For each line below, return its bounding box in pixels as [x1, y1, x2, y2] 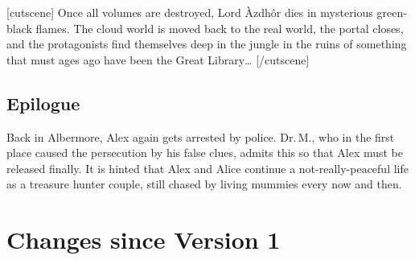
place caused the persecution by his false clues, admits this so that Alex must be [6, 144, 404, 161]
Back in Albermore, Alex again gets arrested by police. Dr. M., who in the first [6, 128, 395, 145]
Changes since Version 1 [6, 223, 281, 256]
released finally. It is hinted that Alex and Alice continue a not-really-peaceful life [6, 159, 409, 176]
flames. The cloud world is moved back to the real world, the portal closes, [35, 19, 404, 36]
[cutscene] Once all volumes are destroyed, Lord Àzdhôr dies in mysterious [6, 4, 373, 20]
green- [376, 4, 407, 20]
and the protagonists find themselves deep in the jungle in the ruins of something [6, 35, 407, 52]
